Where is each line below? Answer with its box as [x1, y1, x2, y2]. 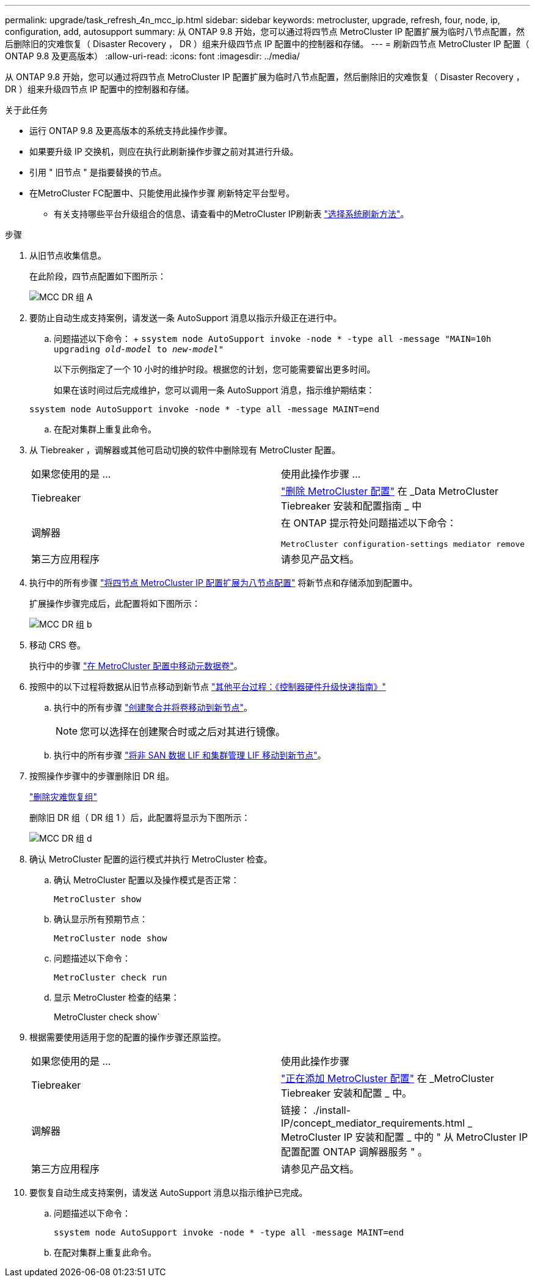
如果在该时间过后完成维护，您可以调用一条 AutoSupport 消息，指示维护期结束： [54, 385, 375, 395]
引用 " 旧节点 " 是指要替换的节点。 [29, 167, 167, 177]
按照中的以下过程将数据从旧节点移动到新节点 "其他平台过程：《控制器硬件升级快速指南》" [29, 681, 386, 692]
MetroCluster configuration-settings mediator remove [281, 539, 525, 549]
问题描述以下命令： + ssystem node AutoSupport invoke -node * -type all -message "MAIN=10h [54, 333, 492, 344]
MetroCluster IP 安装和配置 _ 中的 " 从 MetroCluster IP [281, 1131, 528, 1143]
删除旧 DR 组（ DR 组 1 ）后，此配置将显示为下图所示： [29, 812, 250, 823]
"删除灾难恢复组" [29, 791, 98, 802]
